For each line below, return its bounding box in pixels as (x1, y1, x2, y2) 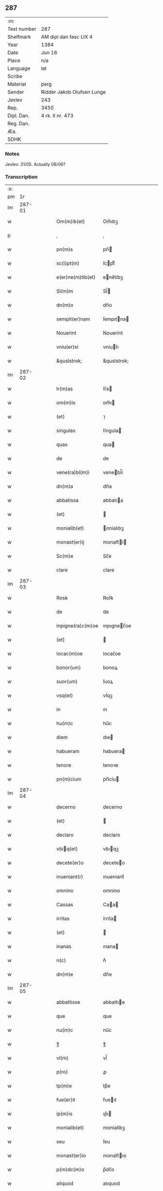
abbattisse (56, 999, 81, 1006)
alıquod (103, 1180, 120, 1187)
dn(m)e (56, 971, 74, 978)
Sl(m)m (56, 288, 73, 295)
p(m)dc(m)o (56, 1166, 84, 1173)
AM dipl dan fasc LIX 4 (41, 33, 93, 40)
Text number (7, 25, 36, 32)
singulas (56, 427, 76, 434)
